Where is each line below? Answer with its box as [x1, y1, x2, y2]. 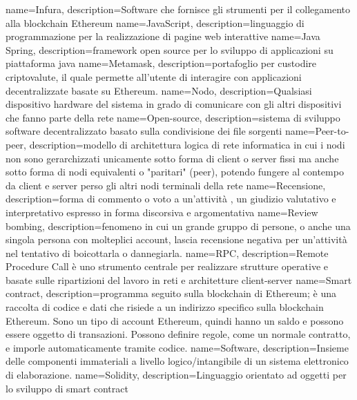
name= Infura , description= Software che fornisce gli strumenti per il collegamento [6, 2, 351, 16]
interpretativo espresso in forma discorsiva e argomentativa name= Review [6, 204, 318, 219]
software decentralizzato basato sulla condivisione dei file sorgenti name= [6, 124, 316, 138]
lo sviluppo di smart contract [6, 381, 128, 395]
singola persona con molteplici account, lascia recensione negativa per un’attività [6, 232, 347, 247]
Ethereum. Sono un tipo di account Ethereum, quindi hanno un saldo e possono [6, 313, 344, 327]
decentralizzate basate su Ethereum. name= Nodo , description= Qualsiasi [6, 83, 312, 97]
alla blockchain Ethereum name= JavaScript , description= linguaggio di [6, 15, 305, 30]
